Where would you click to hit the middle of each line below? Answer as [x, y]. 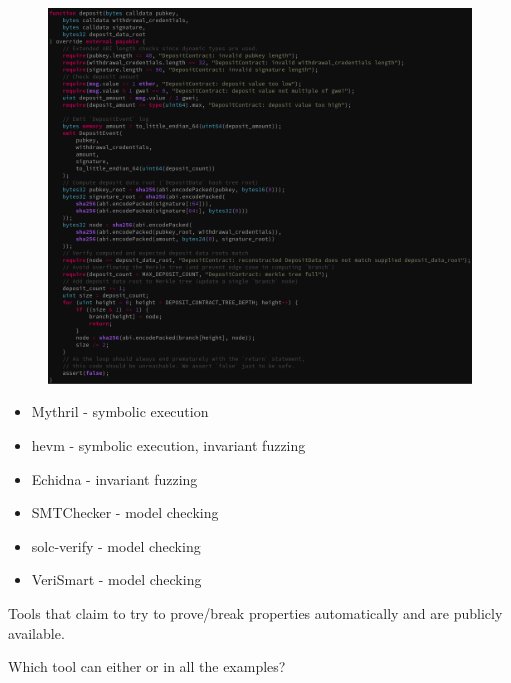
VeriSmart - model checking [116, 579]
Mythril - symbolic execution [120, 411]
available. [36, 632]
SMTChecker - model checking [125, 512]
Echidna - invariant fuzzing [114, 478]
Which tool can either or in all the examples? [147, 666]
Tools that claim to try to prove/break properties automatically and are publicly [255, 613]
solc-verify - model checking [116, 545]
